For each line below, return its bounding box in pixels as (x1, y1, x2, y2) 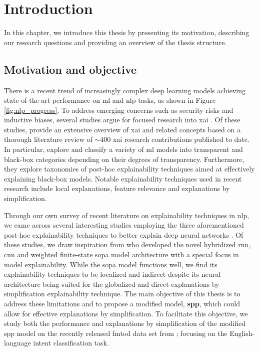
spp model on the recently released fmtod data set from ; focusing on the (4, 327, 227, 338)
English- (229, 327, 255, 338)
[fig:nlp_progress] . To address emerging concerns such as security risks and (4, 104, 233, 115)
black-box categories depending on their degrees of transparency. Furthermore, (4, 153, 244, 164)
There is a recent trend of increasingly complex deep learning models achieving (4, 85, 246, 95)
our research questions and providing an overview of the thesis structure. (4, 37, 227, 47)
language (4, 337, 31, 348)
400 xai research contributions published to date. (100, 134, 249, 144)
